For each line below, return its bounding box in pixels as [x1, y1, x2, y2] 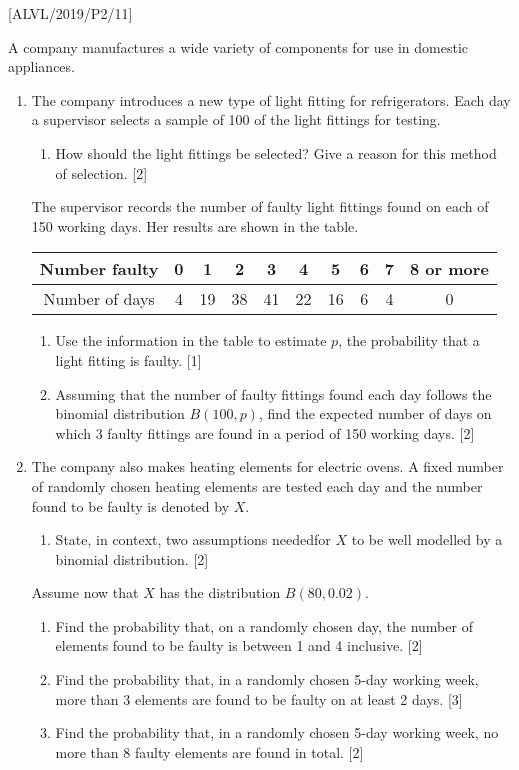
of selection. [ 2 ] [55, 162, 148, 183]
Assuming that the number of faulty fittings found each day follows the [55, 383, 492, 404]
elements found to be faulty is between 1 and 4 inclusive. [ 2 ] [55, 635, 423, 656]
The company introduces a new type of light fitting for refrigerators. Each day [31, 89, 511, 110]
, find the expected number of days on [258, 403, 492, 424]
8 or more [410, 257, 489, 281]
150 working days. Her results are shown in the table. [31, 215, 359, 236]
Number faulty [39, 257, 159, 281]
